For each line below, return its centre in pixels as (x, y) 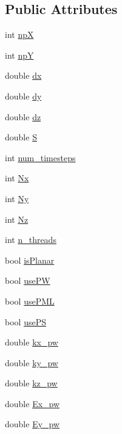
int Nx (17, 178)
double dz (23, 116)
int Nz (17, 219)
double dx (23, 75)
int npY (19, 55)
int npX (19, 34)
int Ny (17, 198)
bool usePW (28, 280)
